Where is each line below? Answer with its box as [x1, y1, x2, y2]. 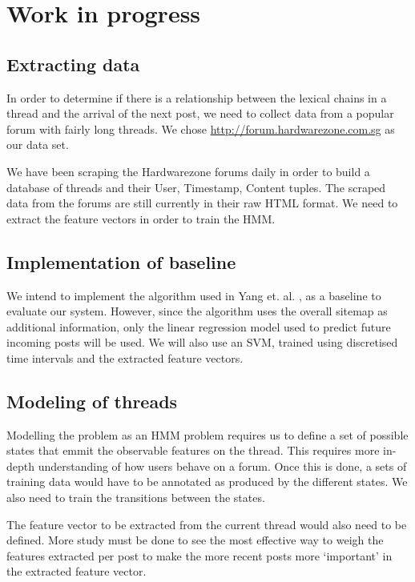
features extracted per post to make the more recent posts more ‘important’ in [6, 547, 393, 564]
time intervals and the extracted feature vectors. [6, 349, 244, 366]
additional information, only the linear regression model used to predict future [6, 318, 391, 335]
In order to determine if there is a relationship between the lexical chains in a [6, 89, 387, 106]
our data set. [6, 136, 69, 153]
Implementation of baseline [6, 249, 236, 274]
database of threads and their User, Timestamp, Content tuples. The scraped [6, 179, 386, 195]
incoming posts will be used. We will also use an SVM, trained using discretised [6, 334, 398, 351]
